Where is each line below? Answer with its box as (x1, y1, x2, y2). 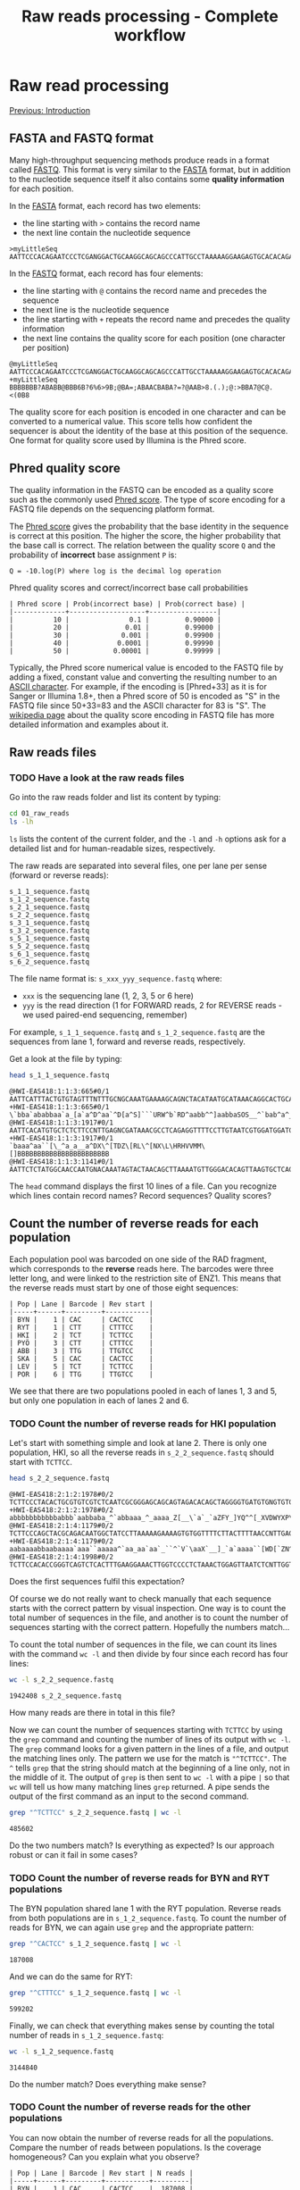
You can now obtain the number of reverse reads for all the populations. (9, 2132, 274, 2143)
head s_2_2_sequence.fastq (9, 1474, 110, 1483)
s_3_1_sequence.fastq (9, 918, 90, 927)
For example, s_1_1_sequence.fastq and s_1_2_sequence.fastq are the (9, 1027, 265, 1037)
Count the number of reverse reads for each (9, 1216, 259, 1232)
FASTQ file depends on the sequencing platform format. (9, 503, 215, 514)
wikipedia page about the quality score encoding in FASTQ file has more (9, 709, 275, 720)
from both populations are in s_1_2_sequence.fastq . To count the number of (9, 1912, 287, 1923)
